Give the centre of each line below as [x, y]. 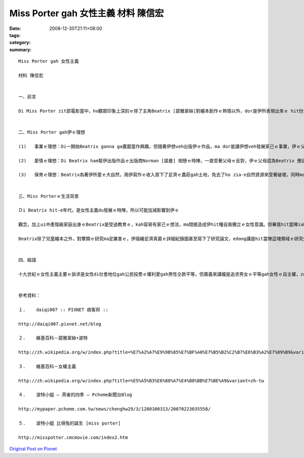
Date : [15, 28]
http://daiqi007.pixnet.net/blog [60, 324]
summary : [21, 49]
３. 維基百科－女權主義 [47, 366]
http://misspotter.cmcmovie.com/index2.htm [73, 437]
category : [20, 43]
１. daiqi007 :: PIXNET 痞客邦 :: [63, 310]
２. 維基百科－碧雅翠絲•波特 [53, 338]
